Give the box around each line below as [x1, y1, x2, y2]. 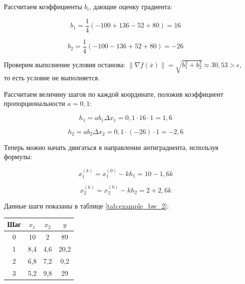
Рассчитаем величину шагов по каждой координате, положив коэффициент [4, 89, 224, 99]
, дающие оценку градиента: [89, 1, 173, 11]
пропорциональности [4, 98, 65, 108]
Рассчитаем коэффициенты [4, 1, 82, 11]
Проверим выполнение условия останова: [4, 60, 126, 69]
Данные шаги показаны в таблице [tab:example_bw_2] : [4, 201, 169, 211]
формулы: [4, 151, 32, 162]
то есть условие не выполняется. [4, 73, 100, 83]
